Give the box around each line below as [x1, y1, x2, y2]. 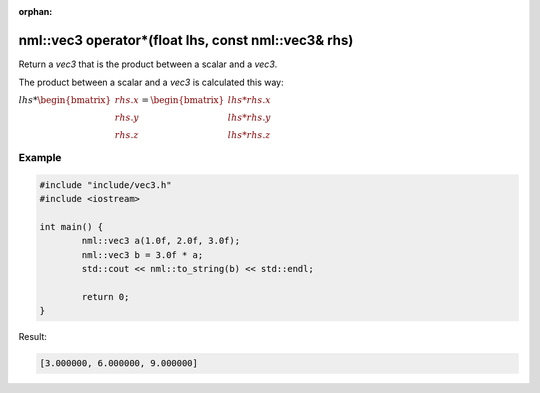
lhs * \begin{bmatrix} [18, 94, 112, 105]
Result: [18, 331, 47, 343]
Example [18, 151, 62, 165]
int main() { [39, 221, 104, 233]
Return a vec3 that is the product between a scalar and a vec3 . [18, 58, 278, 70]
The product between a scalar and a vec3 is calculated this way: [18, 76, 284, 89]
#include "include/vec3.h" [39, 179, 172, 190]
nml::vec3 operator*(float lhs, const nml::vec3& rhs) [18, 31, 354, 49]
